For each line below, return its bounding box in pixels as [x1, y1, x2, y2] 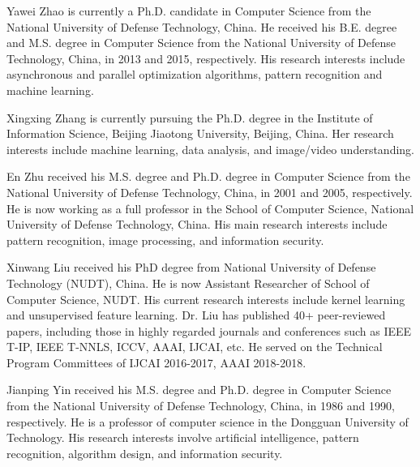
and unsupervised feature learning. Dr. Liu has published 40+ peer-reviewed [6, 306, 386, 323]
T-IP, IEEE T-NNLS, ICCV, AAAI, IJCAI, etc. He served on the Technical [6, 338, 383, 355]
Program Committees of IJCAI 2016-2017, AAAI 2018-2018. [6, 353, 306, 371]
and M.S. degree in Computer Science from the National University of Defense [6, 34, 396, 51]
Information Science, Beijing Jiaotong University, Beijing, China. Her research [6, 125, 394, 142]
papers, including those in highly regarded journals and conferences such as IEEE [6, 322, 412, 339]
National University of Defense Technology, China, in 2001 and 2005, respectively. [6, 183, 413, 200]
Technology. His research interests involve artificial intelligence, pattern [6, 429, 359, 446]
